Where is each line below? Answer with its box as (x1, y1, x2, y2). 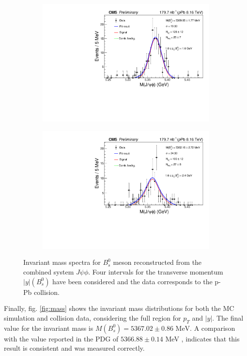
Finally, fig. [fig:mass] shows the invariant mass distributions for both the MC (4, 303, 234, 313)
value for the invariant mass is (4, 323, 93, 333)
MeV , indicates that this (165, 333, 240, 343)
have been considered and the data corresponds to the (52, 276, 213, 286)
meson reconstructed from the (113, 257, 202, 267)
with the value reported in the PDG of (4, 333, 119, 343)
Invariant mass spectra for (23, 257, 101, 267)
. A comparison (190, 323, 235, 333)
